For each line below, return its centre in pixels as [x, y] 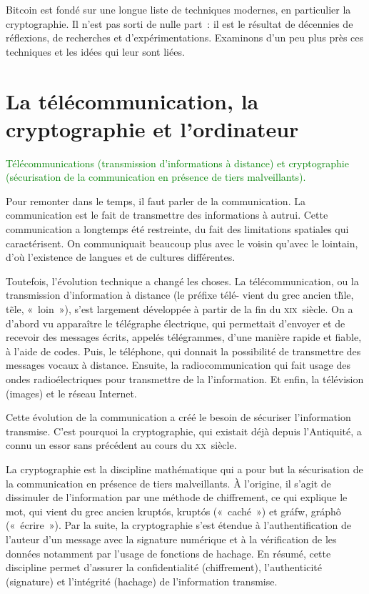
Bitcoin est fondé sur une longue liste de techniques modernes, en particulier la [178, 9]
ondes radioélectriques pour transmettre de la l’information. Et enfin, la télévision [185, 379]
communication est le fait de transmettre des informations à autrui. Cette [167, 215]
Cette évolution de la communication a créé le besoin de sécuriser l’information [178, 417]
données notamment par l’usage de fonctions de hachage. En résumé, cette [168, 553]
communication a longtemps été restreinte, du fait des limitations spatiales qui [177, 229]
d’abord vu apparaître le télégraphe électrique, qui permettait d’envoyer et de [176, 323]
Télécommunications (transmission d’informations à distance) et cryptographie [177, 163]
